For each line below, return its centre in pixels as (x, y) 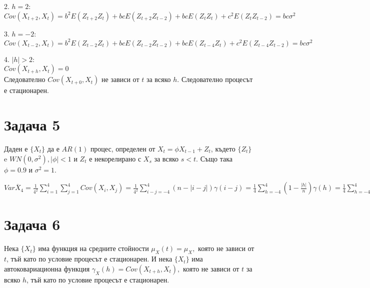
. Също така (214, 158)
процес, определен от (123, 148)
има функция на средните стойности (93, 248)
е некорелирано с (115, 158)
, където (223, 148)
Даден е (16, 148)
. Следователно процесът (215, 79)
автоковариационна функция (47, 268)
